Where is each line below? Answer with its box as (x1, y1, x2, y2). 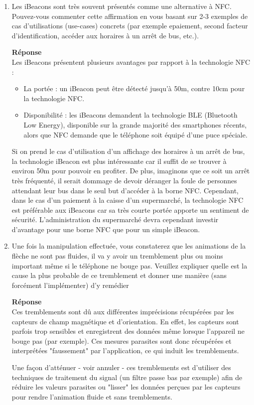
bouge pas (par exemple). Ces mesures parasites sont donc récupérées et (11, 335, 232, 346)
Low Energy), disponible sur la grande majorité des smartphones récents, (23, 119, 247, 130)
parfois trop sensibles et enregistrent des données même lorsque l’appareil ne (11, 326, 245, 336)
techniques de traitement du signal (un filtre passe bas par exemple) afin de (11, 372, 243, 382)
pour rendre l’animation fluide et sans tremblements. (11, 391, 172, 402)
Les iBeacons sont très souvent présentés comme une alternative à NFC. (11, 1, 232, 11)
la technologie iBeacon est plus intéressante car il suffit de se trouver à (11, 155, 227, 166)
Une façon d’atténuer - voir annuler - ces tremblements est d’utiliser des (11, 362, 231, 372)
